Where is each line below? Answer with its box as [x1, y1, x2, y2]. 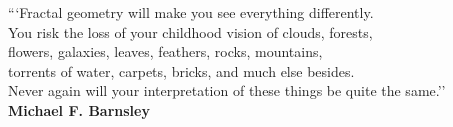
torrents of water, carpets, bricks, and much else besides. [8, 60, 355, 81]
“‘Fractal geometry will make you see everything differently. [8, 2, 374, 22]
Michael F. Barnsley [8, 99, 150, 120]
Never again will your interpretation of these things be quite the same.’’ [8, 80, 446, 101]
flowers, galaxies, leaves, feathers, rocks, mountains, [8, 41, 323, 62]
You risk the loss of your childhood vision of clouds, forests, [8, 21, 373, 42]
